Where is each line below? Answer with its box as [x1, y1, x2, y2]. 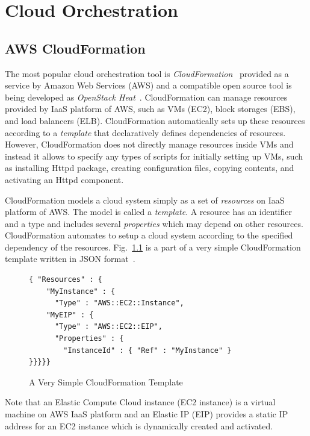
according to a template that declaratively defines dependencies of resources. [5, 126, 286, 139]
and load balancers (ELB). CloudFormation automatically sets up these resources [5, 114, 305, 126]
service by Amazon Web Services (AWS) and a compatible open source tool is [5, 79, 292, 92]
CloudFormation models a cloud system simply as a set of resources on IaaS [5, 193, 285, 206]
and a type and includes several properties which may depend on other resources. [5, 217, 303, 229]
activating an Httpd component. [5, 173, 124, 185]
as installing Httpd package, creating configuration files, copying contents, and [5, 161, 294, 174]
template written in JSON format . [5, 252, 135, 265]
